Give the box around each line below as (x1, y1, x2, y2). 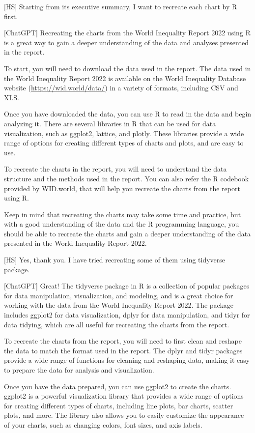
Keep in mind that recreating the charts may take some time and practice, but (4, 209, 241, 219)
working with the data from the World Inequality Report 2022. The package (4, 300, 234, 310)
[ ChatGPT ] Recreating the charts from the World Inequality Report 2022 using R (4, 28, 251, 38)
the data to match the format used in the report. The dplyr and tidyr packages (4, 345, 243, 355)
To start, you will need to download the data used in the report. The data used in (4, 63, 251, 73)
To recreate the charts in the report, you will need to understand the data (4, 164, 227, 174)
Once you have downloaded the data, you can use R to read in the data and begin (4, 109, 252, 119)
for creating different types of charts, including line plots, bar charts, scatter (4, 400, 233, 410)
